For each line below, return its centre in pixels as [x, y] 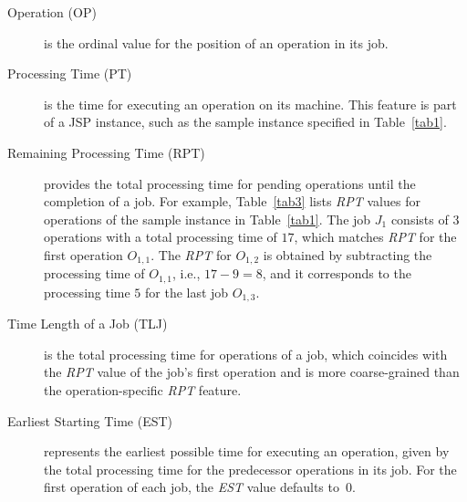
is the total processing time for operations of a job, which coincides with [246, 354]
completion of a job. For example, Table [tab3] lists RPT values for [232, 201]
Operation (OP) [52, 12]
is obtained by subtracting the [348, 254]
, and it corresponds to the [337, 273]
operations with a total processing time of [161, 237]
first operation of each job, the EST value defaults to [192, 487]
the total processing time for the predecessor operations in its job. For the [250, 469]
